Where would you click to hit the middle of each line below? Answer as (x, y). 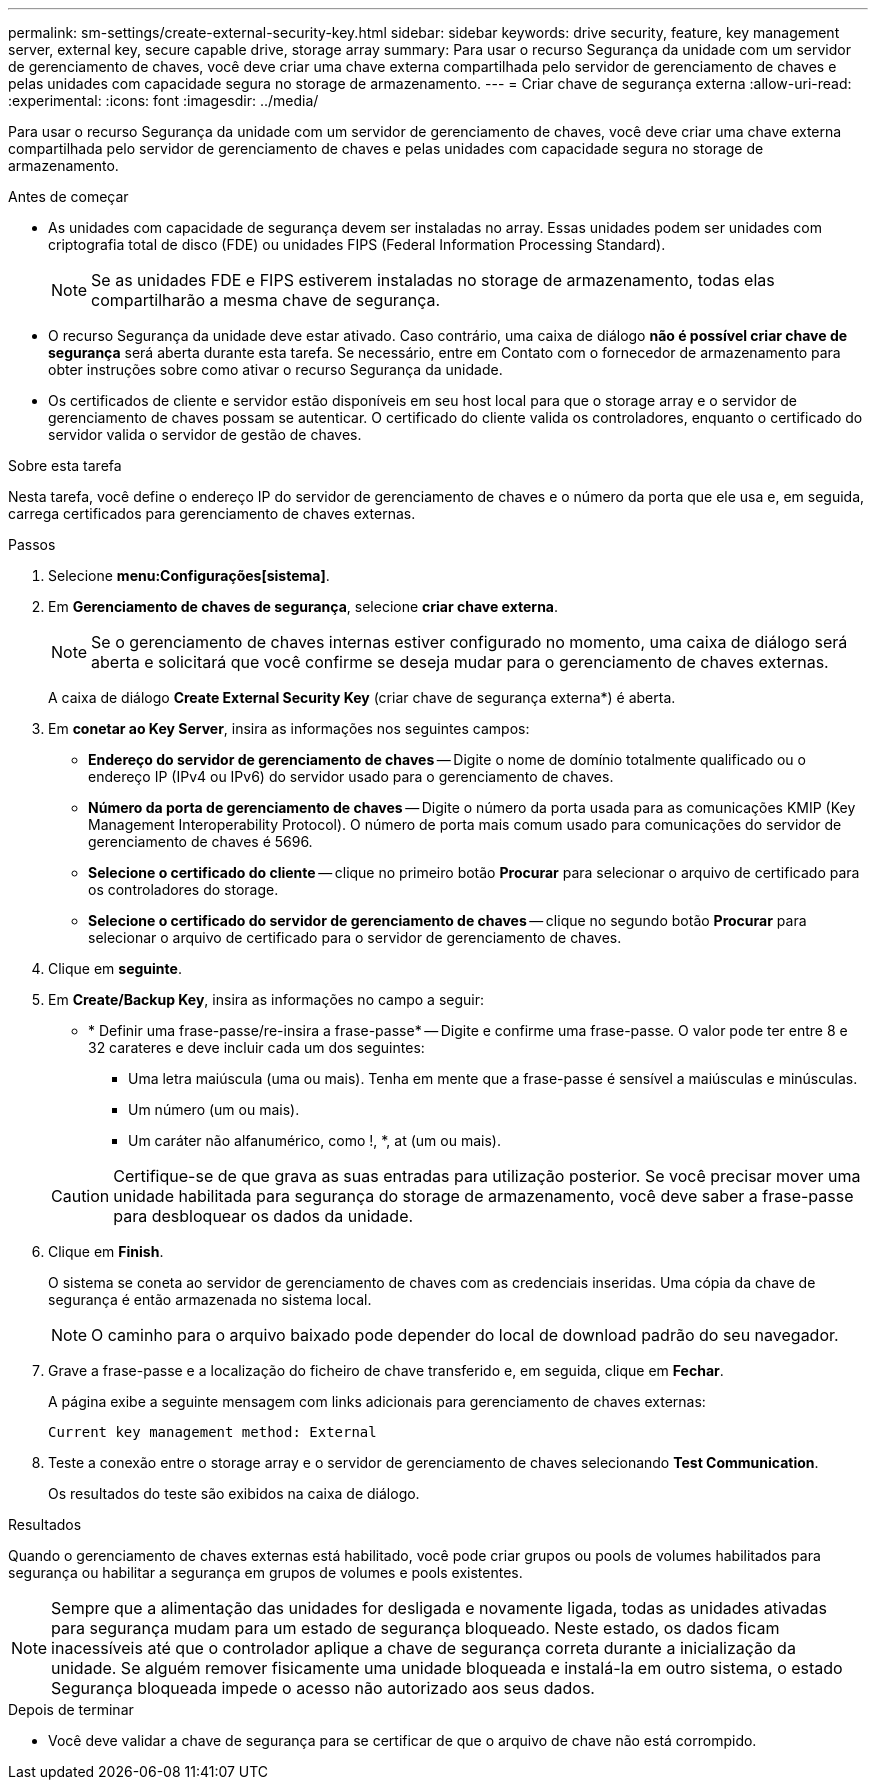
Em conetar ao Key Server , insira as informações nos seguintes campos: (289, 728)
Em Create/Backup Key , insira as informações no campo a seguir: (266, 999)
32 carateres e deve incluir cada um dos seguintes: (256, 1047)
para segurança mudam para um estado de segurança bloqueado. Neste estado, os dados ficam (415, 1628)
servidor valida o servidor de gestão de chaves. (205, 434)
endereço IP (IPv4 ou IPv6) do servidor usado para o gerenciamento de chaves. (351, 776)
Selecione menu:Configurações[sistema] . (189, 575)
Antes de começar (68, 196)
